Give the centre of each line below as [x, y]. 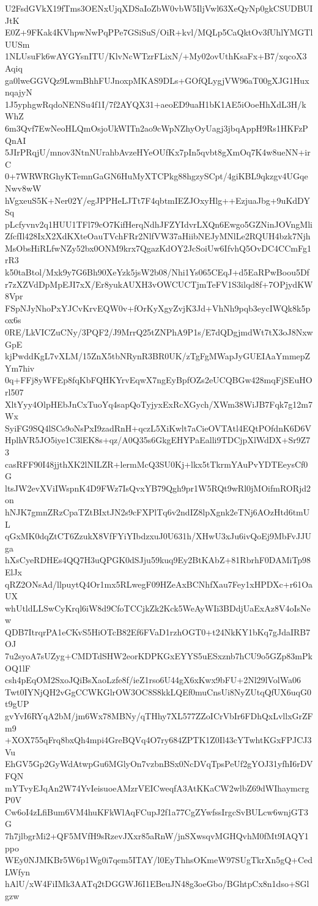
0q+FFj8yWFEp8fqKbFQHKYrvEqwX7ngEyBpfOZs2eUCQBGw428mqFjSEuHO [159, 380]
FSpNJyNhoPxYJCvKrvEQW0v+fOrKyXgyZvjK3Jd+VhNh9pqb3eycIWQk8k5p [158, 308]
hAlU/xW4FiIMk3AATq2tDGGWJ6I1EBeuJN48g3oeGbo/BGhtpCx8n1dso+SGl [157, 884]
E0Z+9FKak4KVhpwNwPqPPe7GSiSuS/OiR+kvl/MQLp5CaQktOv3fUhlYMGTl [159, 32]
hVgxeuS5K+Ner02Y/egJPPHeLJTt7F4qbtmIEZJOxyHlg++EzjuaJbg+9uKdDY [157, 200]
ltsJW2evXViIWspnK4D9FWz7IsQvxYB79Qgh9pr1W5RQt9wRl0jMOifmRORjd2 [158, 488]
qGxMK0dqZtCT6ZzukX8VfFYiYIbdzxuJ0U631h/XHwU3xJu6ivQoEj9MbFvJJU [158, 536]
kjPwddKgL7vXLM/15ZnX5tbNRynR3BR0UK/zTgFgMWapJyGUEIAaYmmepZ [158, 356]
